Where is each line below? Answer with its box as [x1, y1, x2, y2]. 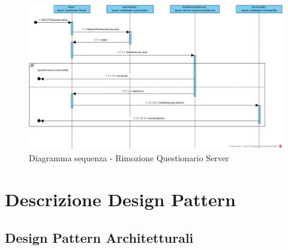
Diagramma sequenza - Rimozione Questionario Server [29, 152, 229, 164]
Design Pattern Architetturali [5, 228, 194, 246]
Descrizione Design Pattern [5, 187, 236, 212]
